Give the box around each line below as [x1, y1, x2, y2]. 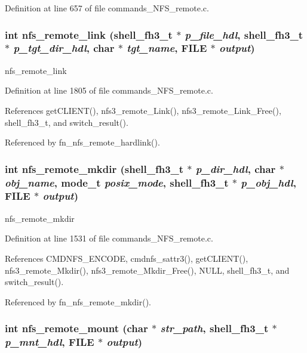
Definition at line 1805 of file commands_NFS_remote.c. [5, 84, 213, 97]
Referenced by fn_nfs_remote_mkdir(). [5, 295, 152, 308]
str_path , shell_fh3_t [160, 321, 269, 336]
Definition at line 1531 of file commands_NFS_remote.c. [5, 232, 213, 244]
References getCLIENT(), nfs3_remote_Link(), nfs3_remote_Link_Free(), [5, 104, 281, 116]
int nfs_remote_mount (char [5, 321, 148, 336]
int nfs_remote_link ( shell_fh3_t [5, 27, 173, 42]
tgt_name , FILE [127, 41, 207, 55]
